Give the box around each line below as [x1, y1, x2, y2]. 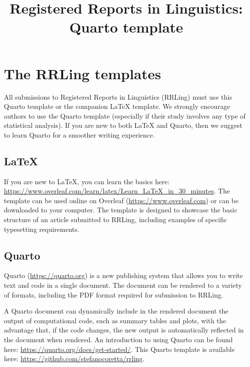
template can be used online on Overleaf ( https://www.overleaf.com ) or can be [4, 195, 239, 205]
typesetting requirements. [4, 224, 80, 234]
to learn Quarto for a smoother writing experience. [4, 129, 155, 140]
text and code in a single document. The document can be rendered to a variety [4, 280, 242, 290]
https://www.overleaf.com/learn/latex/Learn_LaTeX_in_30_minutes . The [4, 186, 230, 196]
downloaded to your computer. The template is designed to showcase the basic [4, 205, 237, 215]
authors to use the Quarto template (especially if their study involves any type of [4, 110, 246, 121]
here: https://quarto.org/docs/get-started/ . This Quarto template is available [4, 344, 235, 354]
